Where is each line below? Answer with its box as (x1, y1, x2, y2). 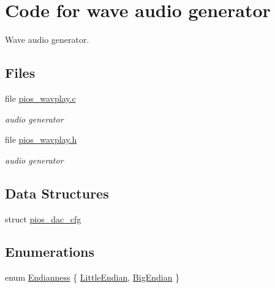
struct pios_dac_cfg (5, 212, 81, 225)
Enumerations (5, 242, 95, 261)
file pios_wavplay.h (5, 133, 77, 146)
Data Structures (5, 183, 109, 202)
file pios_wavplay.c (5, 91, 76, 104)
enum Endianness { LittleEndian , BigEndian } (5, 271, 180, 284)
